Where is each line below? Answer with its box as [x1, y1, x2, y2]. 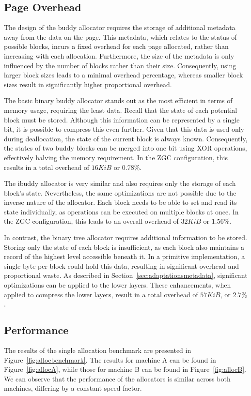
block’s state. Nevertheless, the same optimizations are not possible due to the [4, 187, 236, 198]
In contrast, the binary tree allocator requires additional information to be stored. [4, 232, 247, 243]
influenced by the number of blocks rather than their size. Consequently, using [4, 60, 236, 70]
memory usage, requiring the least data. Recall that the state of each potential [4, 105, 237, 115]
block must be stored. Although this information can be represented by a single [4, 114, 240, 124]
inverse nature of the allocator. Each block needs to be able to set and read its [4, 197, 237, 207]
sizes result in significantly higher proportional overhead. [4, 79, 172, 89]
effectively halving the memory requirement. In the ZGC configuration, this [4, 152, 228, 162]
